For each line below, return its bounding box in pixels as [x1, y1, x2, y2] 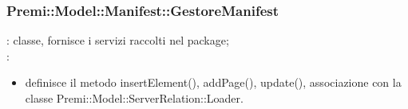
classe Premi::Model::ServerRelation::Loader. [25, 90, 244, 106]
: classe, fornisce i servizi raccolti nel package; [6, 32, 229, 49]
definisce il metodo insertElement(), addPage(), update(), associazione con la [25, 74, 402, 91]
